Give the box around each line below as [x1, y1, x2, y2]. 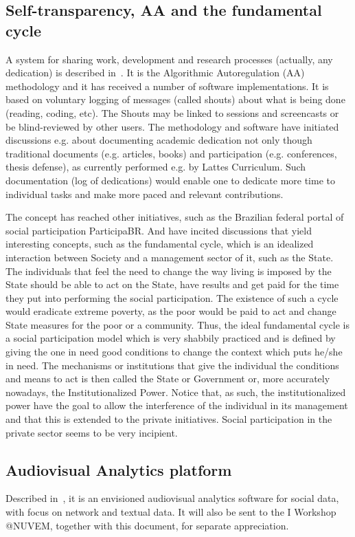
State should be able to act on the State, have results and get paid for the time [5, 277, 339, 292]
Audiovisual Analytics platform [5, 459, 232, 480]
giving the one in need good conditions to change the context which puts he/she [5, 344, 343, 359]
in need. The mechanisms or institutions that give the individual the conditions [5, 358, 339, 372]
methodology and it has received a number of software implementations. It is [5, 78, 329, 93]
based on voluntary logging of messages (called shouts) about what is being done [5, 92, 345, 107]
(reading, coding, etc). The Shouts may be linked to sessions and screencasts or [5, 105, 339, 120]
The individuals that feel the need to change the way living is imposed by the [5, 263, 332, 278]
